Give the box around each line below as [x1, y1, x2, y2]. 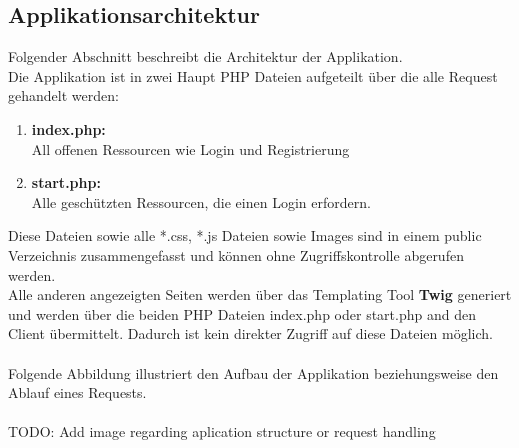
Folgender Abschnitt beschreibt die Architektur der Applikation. [8, 46, 403, 67]
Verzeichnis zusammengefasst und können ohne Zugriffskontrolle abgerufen [8, 244, 464, 265]
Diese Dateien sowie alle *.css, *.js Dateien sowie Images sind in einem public [8, 225, 482, 246]
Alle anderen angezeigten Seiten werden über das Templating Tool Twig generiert [8, 284, 512, 305]
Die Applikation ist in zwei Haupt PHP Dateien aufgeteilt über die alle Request [8, 65, 498, 86]
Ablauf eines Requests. [8, 382, 147, 403]
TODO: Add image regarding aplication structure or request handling [8, 421, 436, 442]
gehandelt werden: [8, 85, 119, 106]
